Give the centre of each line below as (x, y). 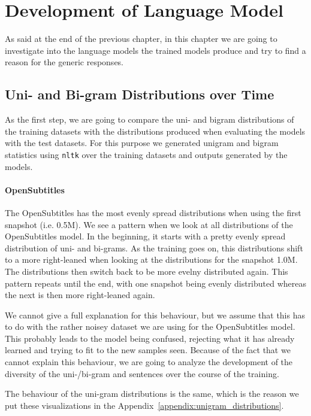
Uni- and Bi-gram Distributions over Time (140, 94)
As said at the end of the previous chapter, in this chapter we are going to (141, 39)
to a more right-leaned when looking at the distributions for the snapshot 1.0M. (151, 259)
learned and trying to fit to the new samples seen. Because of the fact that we (148, 350)
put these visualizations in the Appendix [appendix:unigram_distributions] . (144, 405)
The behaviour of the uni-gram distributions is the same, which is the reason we (152, 394)
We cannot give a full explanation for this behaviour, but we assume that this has (155, 315)
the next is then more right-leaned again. (80, 295)
